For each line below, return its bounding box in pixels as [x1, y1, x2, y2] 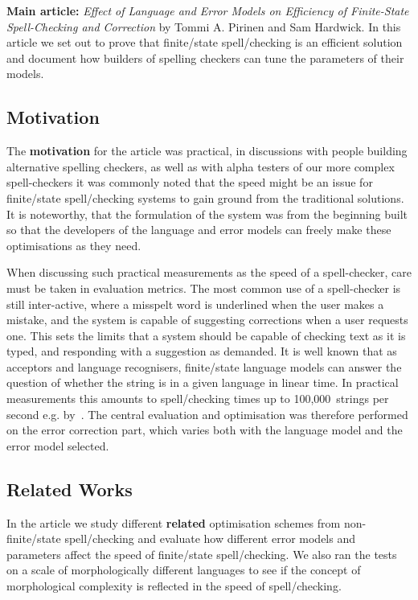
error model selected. [6, 437, 109, 454]
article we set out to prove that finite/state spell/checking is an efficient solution [6, 34, 403, 51]
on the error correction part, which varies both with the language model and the [6, 421, 403, 438]
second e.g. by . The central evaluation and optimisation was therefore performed [6, 405, 408, 422]
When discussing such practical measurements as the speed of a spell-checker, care [6, 264, 412, 281]
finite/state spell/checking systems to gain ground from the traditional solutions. [6, 189, 404, 206]
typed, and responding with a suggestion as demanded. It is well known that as [6, 343, 397, 360]
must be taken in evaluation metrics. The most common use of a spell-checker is [6, 279, 401, 296]
